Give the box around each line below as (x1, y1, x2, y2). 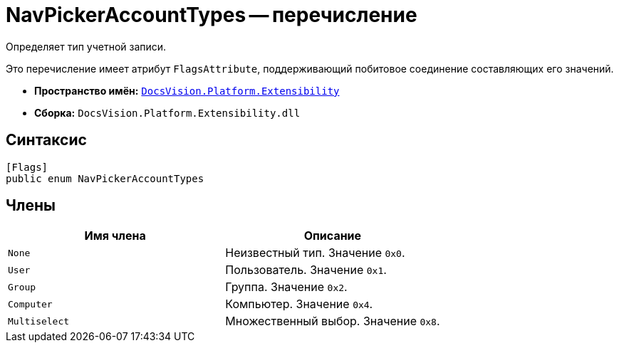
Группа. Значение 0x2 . (225, 280, 348, 295)
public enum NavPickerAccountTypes (6, 172, 204, 184)
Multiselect (8, 315, 70, 327)
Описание (303, 228, 362, 243)
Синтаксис (6, 131, 87, 149)
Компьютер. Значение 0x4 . (225, 297, 373, 312)
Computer (8, 298, 53, 310)
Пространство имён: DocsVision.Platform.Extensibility (34, 84, 340, 97)
